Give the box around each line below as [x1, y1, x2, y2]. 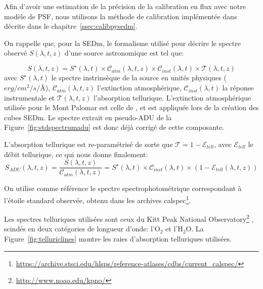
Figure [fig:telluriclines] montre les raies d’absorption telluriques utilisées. [4, 233, 232, 244]
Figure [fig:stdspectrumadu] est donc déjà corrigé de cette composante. [4, 122, 225, 132]
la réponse [222, 82, 254, 93]
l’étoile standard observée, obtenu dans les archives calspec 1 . [4, 193, 191, 205]
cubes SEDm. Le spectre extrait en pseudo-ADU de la [4, 112, 172, 122]
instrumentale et [4, 92, 55, 103]
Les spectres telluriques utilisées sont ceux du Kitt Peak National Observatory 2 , [4, 212, 254, 224]
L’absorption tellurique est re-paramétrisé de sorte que [4, 139, 173, 150]
